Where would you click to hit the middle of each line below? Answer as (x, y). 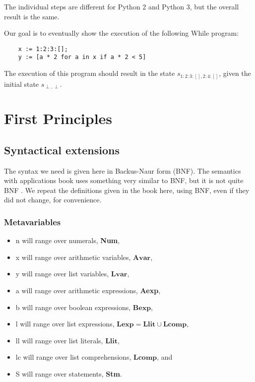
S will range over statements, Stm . (69, 373)
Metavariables (32, 222)
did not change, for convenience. (53, 200)
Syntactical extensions (62, 150)
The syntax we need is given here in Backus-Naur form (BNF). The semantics (123, 170)
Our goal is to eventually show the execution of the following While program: (122, 33)
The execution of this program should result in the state (90, 73)
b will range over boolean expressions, (73, 307)
